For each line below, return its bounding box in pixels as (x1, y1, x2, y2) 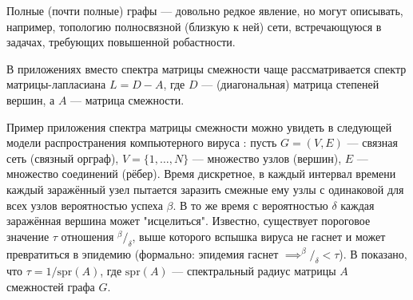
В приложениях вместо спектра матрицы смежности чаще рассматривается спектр (6, 60, 407, 77)
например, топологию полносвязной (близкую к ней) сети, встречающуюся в (6, 18, 382, 34)
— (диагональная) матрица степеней (201, 76, 379, 93)
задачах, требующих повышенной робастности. (6, 34, 236, 50)
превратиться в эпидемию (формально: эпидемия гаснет (6, 245, 279, 262)
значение (6, 227, 50, 244)
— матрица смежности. (70, 91, 185, 108)
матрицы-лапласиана (6, 76, 106, 93)
